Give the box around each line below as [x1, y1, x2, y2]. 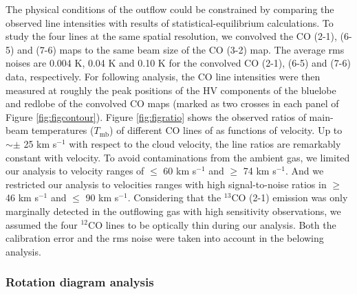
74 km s [243, 163, 277, 178]
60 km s [163, 163, 197, 178]
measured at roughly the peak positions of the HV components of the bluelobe [6, 82, 336, 97]
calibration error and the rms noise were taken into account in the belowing [6, 231, 324, 245]
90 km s [85, 190, 119, 205]
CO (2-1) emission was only [231, 190, 348, 205]
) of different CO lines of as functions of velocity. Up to [109, 123, 343, 137]
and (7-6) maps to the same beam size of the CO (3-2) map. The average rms [17, 42, 345, 56]
